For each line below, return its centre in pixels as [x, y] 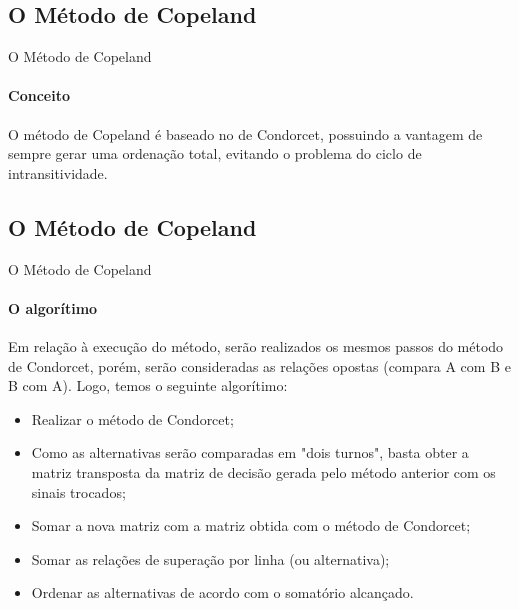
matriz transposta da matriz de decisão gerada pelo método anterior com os [263, 471]
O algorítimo [53, 307]
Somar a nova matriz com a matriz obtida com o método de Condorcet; [251, 525]
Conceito [39, 95]
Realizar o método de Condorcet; [132, 418]
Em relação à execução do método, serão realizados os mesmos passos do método [256, 345]
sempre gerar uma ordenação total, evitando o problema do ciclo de [215, 153]
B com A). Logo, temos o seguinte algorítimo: [148, 385]
